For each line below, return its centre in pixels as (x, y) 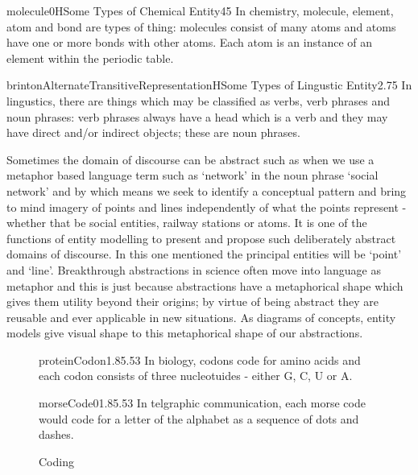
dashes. (56, 434)
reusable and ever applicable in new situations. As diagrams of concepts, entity (201, 317)
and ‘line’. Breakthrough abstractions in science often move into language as (194, 269)
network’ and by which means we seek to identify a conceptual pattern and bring (207, 190)
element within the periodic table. (90, 58)
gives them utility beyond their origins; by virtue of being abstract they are (193, 302)
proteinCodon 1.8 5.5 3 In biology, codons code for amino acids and (200, 359)
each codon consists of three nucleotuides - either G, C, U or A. (196, 376)
